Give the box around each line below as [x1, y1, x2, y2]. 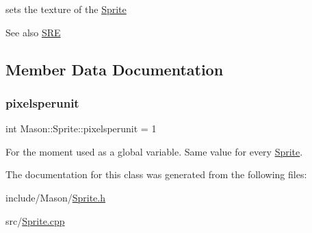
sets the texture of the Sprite [5, 2, 127, 16]
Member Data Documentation [5, 58, 224, 79]
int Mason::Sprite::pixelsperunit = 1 [5, 121, 157, 136]
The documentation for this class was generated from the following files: [5, 167, 307, 182]
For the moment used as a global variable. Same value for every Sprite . [5, 144, 303, 158]
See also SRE [5, 25, 61, 39]
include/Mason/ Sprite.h [5, 190, 106, 204]
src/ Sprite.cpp [5, 213, 65, 228]
